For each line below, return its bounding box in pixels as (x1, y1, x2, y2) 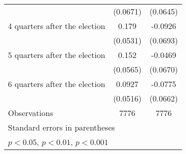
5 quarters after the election (8, 49, 105, 60)
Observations (8, 107, 53, 118)
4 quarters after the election (8, 20, 105, 31)
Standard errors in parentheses (8, 121, 115, 133)
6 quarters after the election (8, 78, 105, 89)
